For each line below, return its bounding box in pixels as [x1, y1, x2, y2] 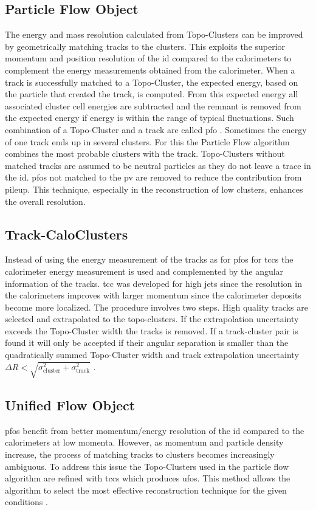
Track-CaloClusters [5, 224, 128, 243]
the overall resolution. [5, 195, 86, 207]
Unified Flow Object [5, 396, 136, 414]
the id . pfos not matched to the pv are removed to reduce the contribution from [5, 171, 302, 184]
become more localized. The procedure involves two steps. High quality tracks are [5, 300, 308, 313]
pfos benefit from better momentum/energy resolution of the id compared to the [5, 424, 304, 436]
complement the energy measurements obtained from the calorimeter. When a [5, 63, 295, 76]
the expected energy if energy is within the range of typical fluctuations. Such [5, 111, 294, 124]
